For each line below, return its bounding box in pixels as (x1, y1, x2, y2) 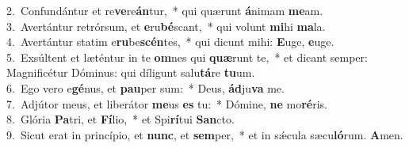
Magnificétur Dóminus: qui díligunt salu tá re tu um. (6, 64, 255, 81)
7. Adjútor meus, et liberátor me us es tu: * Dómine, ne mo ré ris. (6, 95, 327, 112)
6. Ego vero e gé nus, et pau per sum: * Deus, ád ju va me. (6, 79, 285, 96)
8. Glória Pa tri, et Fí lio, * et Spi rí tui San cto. (6, 111, 235, 127)
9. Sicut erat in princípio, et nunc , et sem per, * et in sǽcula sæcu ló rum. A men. (6, 126, 403, 142)
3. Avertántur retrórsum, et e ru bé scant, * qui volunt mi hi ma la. (6, 17, 326, 34)
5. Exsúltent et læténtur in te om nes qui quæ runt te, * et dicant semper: (6, 48, 368, 65)
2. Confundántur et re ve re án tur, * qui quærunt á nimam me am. (6, 2, 323, 18)
